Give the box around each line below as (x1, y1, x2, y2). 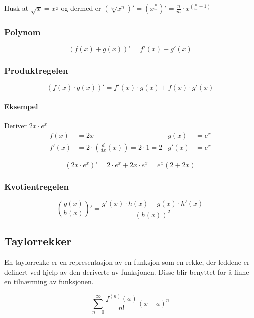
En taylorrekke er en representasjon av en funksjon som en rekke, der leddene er (4, 257, 250, 267)
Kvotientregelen (4, 180, 69, 192)
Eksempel (4, 101, 38, 111)
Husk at (4, 3, 29, 13)
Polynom (4, 25, 41, 38)
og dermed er (61, 3, 101, 13)
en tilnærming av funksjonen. (4, 276, 94, 287)
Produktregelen (4, 64, 68, 76)
